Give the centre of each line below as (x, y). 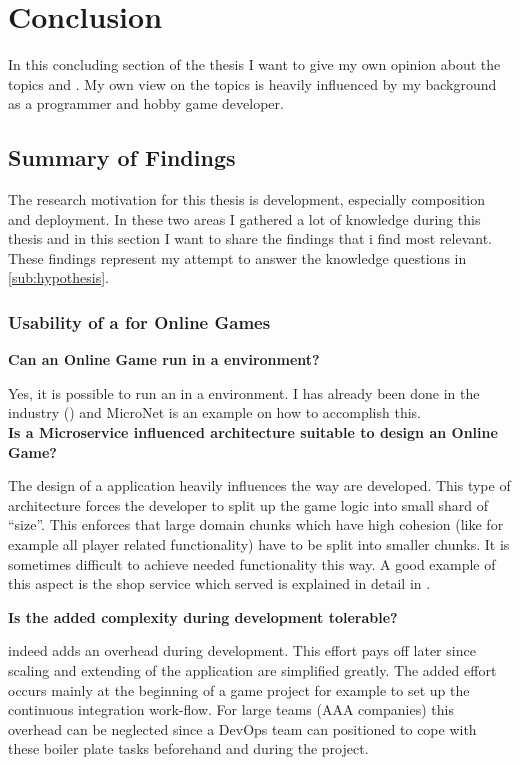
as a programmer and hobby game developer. (146, 103)
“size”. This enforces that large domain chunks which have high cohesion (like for (256, 524)
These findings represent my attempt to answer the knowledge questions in (237, 257)
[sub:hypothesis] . (58, 277)
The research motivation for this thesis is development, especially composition (247, 199)
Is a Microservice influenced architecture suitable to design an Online (253, 432)
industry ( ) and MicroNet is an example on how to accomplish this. (215, 412)
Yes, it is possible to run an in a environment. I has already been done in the (244, 392)
